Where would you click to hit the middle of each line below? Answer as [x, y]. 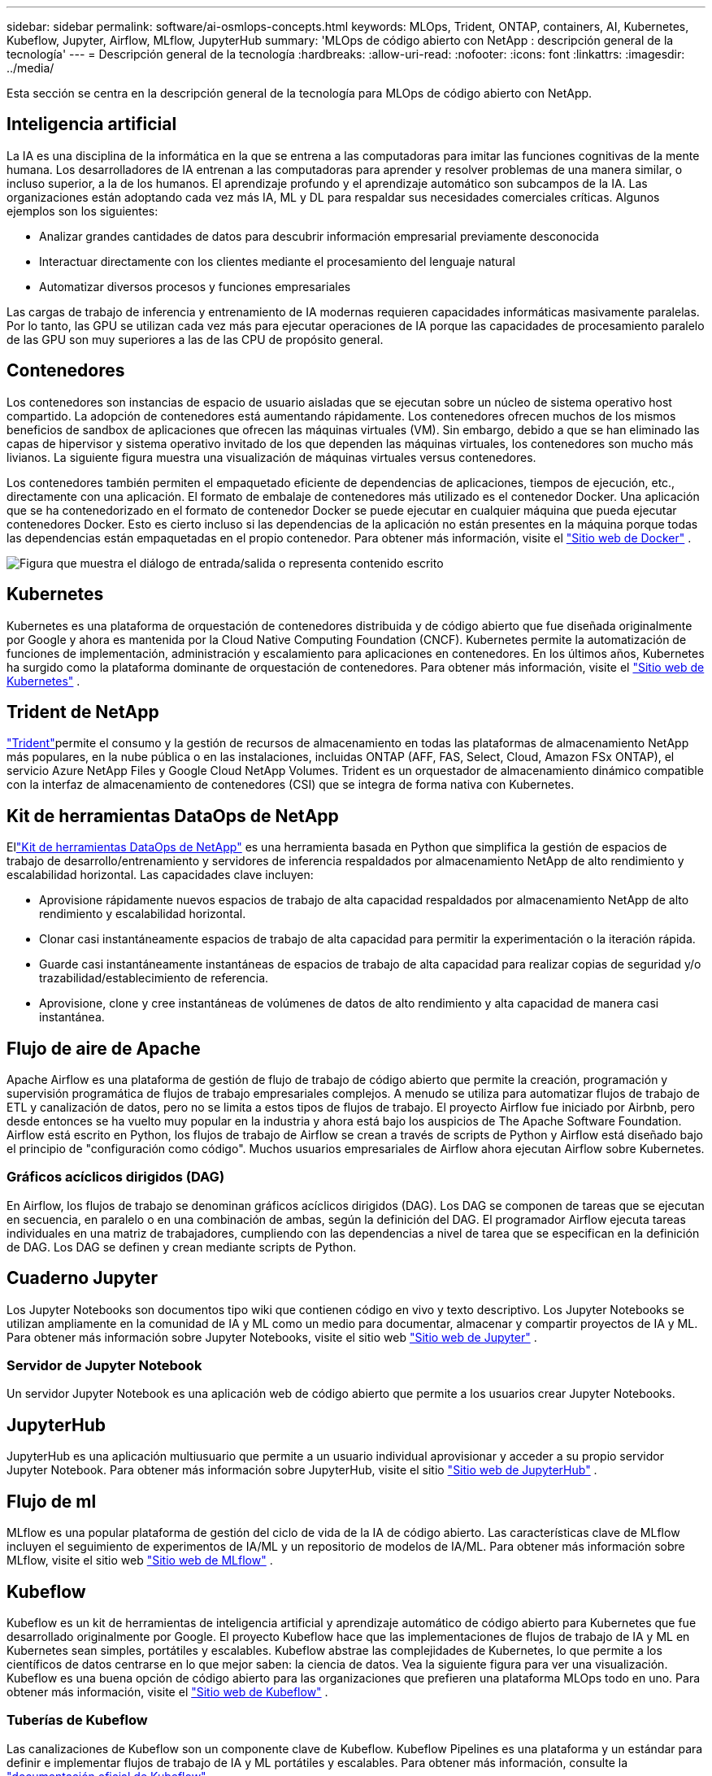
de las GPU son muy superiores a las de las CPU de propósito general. [195, 339]
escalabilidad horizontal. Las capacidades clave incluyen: [160, 875]
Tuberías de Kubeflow [77, 1720]
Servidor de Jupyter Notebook [104, 1366]
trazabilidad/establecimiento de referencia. [154, 978]
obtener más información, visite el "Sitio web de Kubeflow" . [167, 1691]
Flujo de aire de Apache [104, 1048]
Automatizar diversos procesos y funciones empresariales [195, 286]
